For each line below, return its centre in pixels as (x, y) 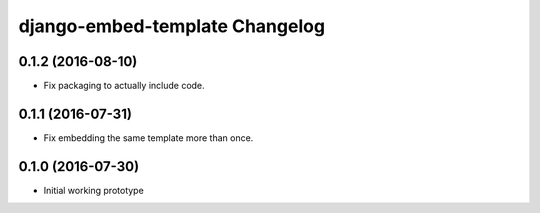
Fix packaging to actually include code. (124, 86)
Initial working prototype (93, 190)
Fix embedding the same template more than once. (148, 137)
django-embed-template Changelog (171, 26)
